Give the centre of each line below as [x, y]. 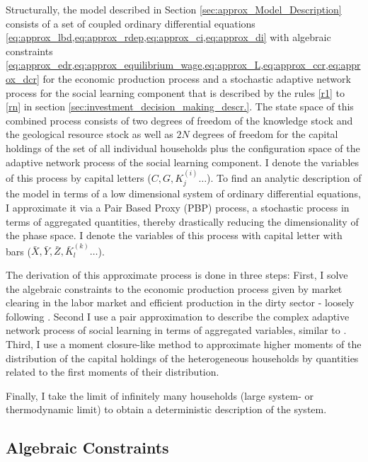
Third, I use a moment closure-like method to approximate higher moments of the [184, 343]
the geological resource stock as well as [90, 134]
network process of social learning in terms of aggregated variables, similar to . [176, 330]
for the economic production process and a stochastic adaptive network [197, 78]
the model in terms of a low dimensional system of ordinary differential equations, [183, 194]
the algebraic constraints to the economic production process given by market [174, 288]
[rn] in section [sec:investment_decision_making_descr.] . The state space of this [180, 106]
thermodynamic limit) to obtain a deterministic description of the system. [166, 409]
